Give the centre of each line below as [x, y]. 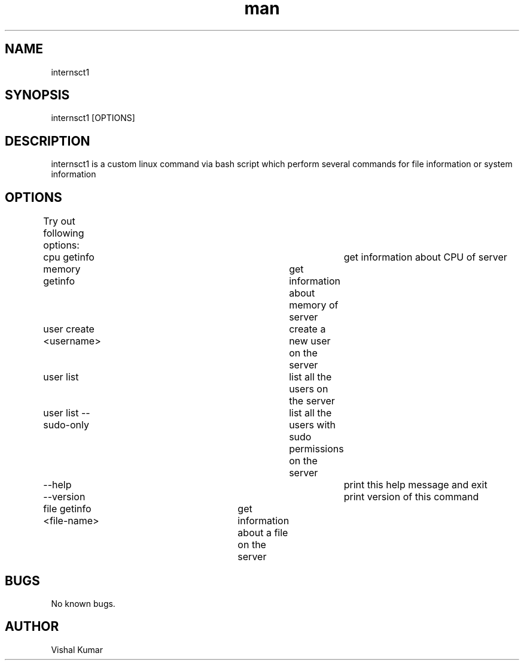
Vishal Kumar [77, 649]
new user [310, 341]
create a [307, 329]
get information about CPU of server [425, 257]
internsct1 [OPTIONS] [93, 118]
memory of [314, 305]
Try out [59, 221]
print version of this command [411, 497]
